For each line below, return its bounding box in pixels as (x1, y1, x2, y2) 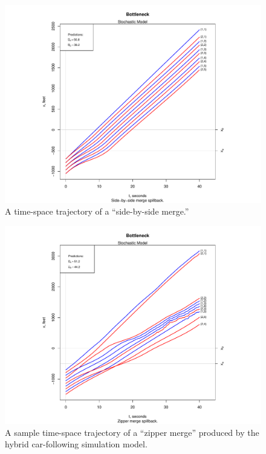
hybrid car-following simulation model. (5, 438, 148, 450)
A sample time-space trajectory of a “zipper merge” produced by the (5, 426, 259, 438)
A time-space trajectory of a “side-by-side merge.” (5, 205, 189, 218)
